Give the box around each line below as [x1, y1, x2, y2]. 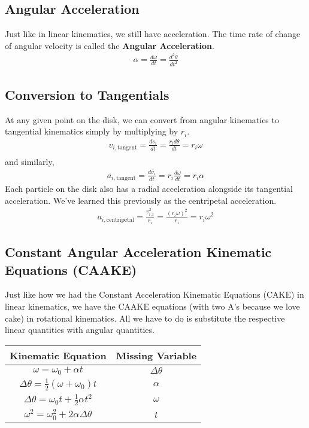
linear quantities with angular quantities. [5, 323, 154, 336]
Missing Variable [116, 348, 197, 362]
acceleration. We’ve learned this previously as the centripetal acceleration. [5, 194, 277, 206]
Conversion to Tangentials [5, 85, 169, 103]
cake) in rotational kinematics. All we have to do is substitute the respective [5, 311, 285, 324]
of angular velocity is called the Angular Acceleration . [5, 39, 214, 51]
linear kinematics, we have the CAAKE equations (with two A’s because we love [5, 300, 300, 313]
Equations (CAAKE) [5, 260, 137, 279]
